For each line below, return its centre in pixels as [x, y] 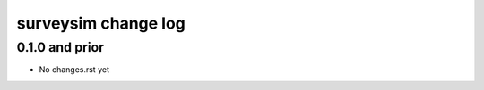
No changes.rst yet [74, 70]
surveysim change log [101, 23]
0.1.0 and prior [60, 47]
